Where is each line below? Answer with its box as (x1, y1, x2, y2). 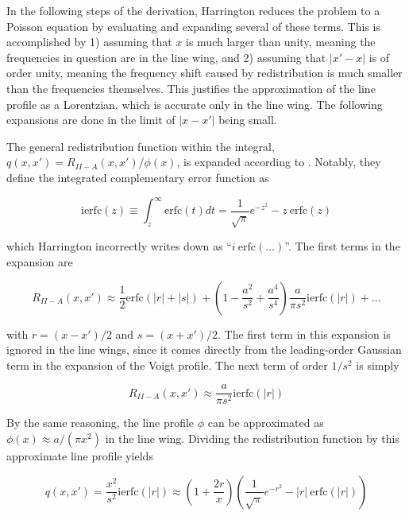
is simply (356, 356, 399, 373)
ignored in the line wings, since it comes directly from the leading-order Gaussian (6, 341, 402, 358)
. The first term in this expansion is (218, 325, 391, 342)
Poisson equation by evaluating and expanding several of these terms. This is (6, 17, 380, 34)
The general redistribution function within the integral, (6, 138, 275, 154)
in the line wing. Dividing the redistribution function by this (105, 430, 399, 447)
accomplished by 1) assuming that (6, 33, 172, 50)
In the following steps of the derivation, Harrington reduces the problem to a (6, 2, 380, 18)
